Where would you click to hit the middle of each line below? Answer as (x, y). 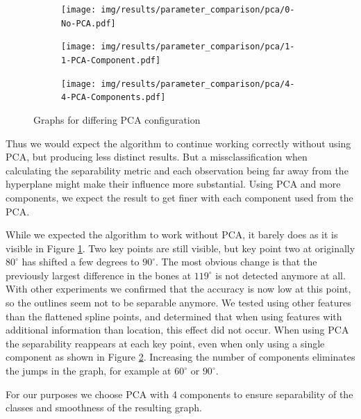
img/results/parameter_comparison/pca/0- (198, 10)
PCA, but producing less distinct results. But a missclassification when (157, 157)
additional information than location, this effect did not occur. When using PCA (177, 330)
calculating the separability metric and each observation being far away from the (177, 170)
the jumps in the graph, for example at (89, 371)
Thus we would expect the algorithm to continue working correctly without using (178, 143)
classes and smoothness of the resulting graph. (104, 408)
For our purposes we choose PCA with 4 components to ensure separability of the (179, 394)
